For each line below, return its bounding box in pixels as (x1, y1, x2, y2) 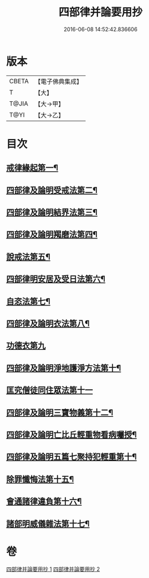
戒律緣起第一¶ (6, 163, 59, 173)
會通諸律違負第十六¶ (6, 497, 82, 507)
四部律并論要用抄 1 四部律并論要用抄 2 (6, 565, 101, 573)
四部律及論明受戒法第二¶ (6, 185, 98, 195)
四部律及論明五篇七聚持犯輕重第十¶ (6, 452, 137, 462)
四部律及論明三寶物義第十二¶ (6, 407, 114, 417)
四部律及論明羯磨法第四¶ (6, 229, 98, 240)
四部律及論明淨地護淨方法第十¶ (6, 363, 121, 373)
